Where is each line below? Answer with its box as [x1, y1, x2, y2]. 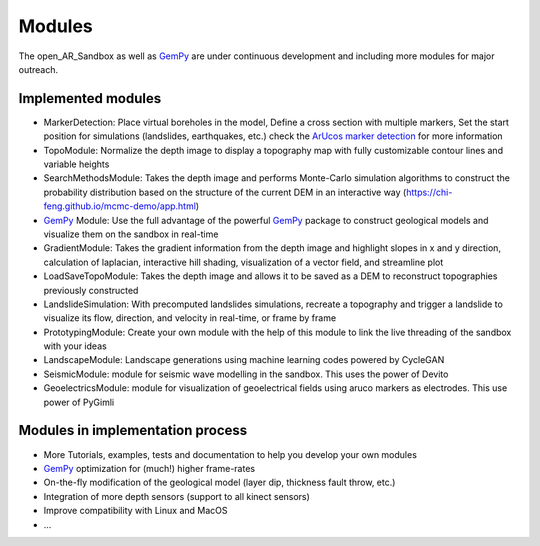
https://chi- [405, 186, 453, 198]
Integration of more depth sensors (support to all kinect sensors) [43, 490, 310, 502]
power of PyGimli [43, 396, 115, 408]
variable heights [43, 158, 110, 170]
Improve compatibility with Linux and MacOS [43, 505, 228, 517]
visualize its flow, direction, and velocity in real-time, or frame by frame [43, 312, 337, 324]
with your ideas [43, 340, 107, 352]
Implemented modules [18, 90, 162, 107]
